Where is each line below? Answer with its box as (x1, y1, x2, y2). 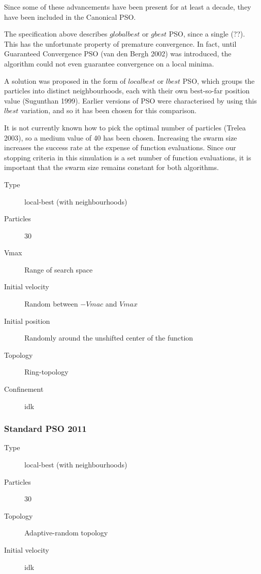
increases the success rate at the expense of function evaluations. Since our (4, 142, 236, 153)
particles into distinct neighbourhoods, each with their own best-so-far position (4, 85, 250, 96)
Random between (24, 298, 78, 309)
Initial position (4, 315, 50, 326)
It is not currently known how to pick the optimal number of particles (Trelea (4, 122, 246, 132)
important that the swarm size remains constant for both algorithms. (4, 162, 219, 173)
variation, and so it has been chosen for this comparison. (21, 105, 197, 116)
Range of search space (24, 264, 93, 275)
